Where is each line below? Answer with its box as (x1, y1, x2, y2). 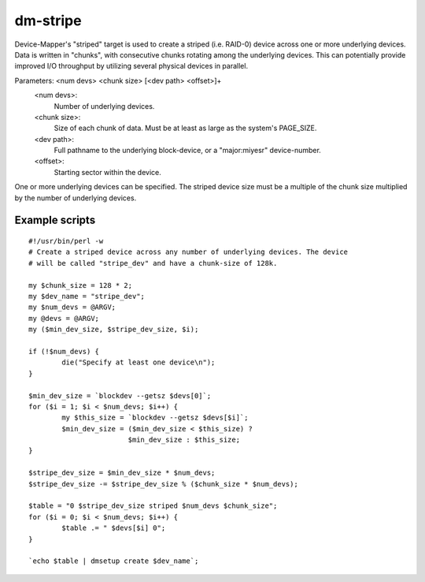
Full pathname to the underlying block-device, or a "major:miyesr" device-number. (54, 146, 322, 155)
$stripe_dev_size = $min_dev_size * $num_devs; (28, 468, 216, 477)
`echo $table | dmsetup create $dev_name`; (28, 557, 199, 565)
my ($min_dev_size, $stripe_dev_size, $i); (28, 325, 199, 334)
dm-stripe (14, 12, 82, 29)
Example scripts (14, 214, 96, 227)
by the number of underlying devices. (14, 193, 137, 203)
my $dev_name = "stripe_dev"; (28, 292, 146, 300)
